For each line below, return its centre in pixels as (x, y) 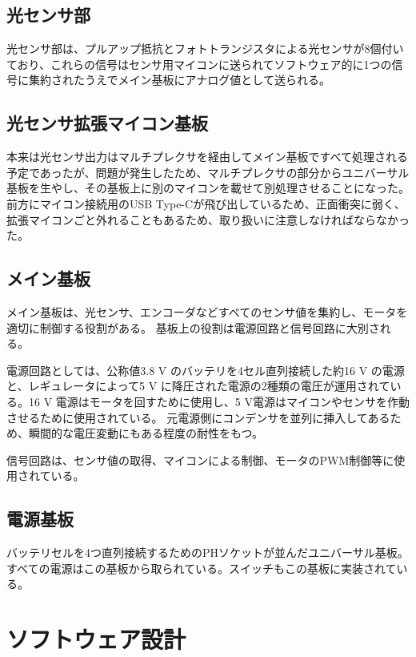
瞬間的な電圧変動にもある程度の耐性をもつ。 (146, 433)
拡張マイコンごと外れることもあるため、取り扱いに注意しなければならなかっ (208, 219)
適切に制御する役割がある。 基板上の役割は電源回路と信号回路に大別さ (193, 327)
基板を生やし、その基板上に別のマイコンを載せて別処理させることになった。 (208, 188)
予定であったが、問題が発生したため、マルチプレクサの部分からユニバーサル (208, 172)
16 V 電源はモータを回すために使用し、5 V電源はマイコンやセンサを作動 (219, 401)
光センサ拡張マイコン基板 (107, 123)
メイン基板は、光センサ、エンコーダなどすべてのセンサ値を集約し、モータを (207, 311)
